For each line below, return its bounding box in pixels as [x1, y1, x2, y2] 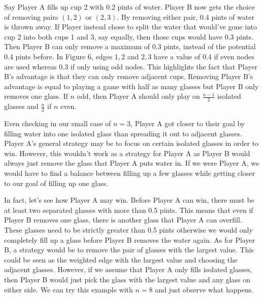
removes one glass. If [4, 91, 68, 101]
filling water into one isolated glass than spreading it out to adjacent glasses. [4, 128, 242, 138]
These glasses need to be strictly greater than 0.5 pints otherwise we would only [4, 224, 253, 235]
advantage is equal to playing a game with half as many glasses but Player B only [4, 81, 259, 91]
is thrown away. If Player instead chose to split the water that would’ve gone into [4, 21, 257, 32]
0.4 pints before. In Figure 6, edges [4, 51, 113, 61]
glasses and [4, 101, 39, 111]
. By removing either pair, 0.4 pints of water [117, 11, 254, 22]
